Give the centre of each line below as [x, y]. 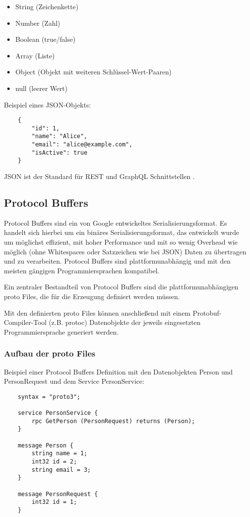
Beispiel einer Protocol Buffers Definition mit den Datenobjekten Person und [118, 371]
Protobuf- [207, 312]
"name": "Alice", [59, 136]
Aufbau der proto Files [50, 353]
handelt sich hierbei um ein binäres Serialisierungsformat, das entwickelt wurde [122, 232]
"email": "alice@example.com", [82, 145]
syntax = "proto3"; [49, 397]
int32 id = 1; [54, 502]
